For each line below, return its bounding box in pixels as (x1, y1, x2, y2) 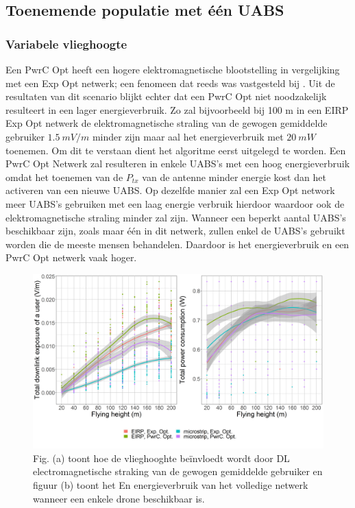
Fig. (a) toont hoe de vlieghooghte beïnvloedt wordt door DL (33, 450, 290, 465)
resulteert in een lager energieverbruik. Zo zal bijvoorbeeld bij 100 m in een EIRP (5, 102, 349, 117)
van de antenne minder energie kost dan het (142, 169, 326, 184)
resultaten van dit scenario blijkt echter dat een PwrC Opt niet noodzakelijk (5, 89, 327, 104)
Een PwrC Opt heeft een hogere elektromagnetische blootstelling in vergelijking (5, 62, 340, 76)
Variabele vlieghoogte (5, 35, 127, 52)
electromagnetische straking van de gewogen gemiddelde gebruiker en (33, 464, 323, 479)
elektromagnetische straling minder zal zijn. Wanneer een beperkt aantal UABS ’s (5, 210, 346, 224)
